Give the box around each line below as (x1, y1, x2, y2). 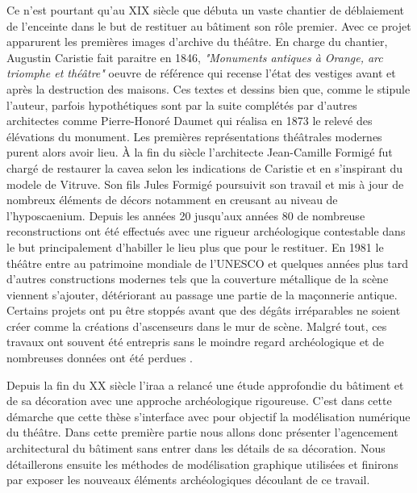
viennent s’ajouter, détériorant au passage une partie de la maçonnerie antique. (6, 286, 398, 303)
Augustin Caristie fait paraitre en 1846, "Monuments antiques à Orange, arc (6, 48, 383, 65)
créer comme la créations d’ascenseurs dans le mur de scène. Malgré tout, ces (6, 317, 387, 334)
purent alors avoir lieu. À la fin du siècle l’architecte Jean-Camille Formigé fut (6, 144, 393, 161)
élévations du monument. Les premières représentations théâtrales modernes (6, 127, 382, 144)
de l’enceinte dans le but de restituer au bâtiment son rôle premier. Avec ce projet (6, 17, 411, 34)
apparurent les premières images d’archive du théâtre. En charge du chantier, (6, 33, 388, 50)
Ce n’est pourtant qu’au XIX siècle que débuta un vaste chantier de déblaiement (6, 2, 405, 18)
